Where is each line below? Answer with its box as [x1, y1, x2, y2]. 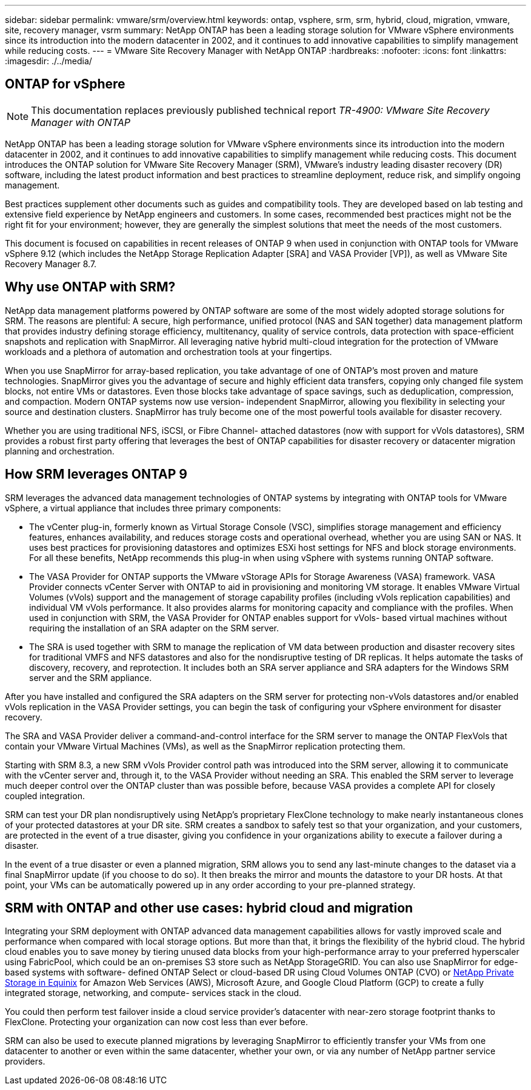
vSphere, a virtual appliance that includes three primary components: [5, 502, 281, 513]
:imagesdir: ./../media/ [5, 56, 92, 66]
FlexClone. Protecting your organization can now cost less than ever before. [5, 1017, 308, 1028]
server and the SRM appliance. [29, 672, 152, 683]
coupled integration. [5, 790, 85, 801]
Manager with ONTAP [31, 116, 130, 128]
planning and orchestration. [5, 445, 115, 456]
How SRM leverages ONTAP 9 [5, 467, 187, 482]
